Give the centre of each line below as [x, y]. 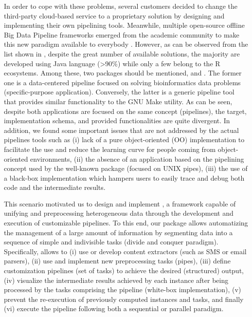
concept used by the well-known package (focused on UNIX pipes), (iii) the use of [126, 168]
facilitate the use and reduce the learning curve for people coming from [110, 149]
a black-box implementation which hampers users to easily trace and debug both [124, 177]
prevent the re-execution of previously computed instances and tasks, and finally [124, 299]
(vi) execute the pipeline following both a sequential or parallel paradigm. [114, 308]
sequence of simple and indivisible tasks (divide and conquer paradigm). [111, 242]
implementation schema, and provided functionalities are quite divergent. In [117, 121]
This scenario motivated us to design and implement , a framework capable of [120, 203]
